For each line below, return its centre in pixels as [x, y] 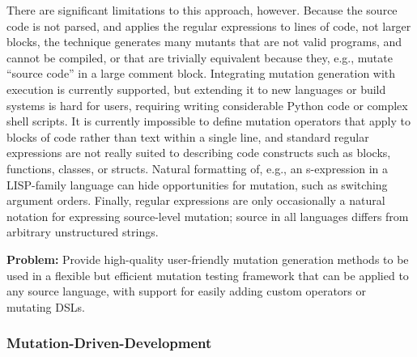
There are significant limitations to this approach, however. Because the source [202, 10]
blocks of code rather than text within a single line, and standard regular [188, 136]
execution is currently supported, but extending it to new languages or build [196, 89]
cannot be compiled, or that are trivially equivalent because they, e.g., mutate [200, 57]
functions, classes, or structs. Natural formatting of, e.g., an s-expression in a [198, 168]
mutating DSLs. [46, 306]
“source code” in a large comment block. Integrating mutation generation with [201, 73]
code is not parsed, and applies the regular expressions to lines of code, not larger [209, 25]
